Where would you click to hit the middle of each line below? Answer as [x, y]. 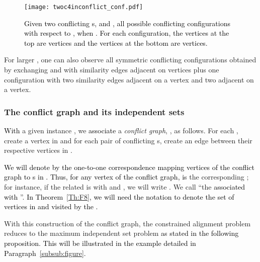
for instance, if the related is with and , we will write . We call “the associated [125, 187]
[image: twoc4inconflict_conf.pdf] [84, 7]
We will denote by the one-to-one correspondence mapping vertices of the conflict [129, 167]
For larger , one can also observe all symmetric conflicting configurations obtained [130, 60]
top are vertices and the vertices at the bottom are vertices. [116, 42]
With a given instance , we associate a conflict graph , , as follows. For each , [121, 130]
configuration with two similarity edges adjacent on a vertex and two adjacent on [129, 79]
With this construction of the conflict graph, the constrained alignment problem [127, 223]
